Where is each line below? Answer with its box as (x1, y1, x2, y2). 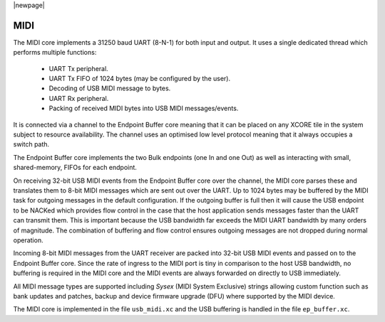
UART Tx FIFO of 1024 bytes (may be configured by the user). (48, 75, 231, 83)
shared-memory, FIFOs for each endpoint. (13, 163, 137, 172)
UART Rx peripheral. (48, 94, 109, 102)
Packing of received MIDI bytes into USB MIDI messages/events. (48, 104, 239, 113)
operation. (13, 235, 43, 245)
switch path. (13, 140, 50, 149)
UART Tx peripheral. (48, 64, 108, 73)
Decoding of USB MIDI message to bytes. (48, 84, 171, 92)
